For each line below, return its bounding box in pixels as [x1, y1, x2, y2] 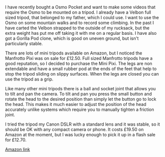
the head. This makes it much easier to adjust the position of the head [5, 102, 146, 107]
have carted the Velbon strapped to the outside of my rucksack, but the [5, 25, 150, 31]
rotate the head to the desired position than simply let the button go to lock [5, 96, 157, 102]
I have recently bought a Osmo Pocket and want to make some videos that [5, 4, 156, 10]
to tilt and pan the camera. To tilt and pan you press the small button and [5, 91, 152, 97]
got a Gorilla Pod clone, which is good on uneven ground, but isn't [5, 35, 139, 41]
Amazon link [5, 147, 30, 152]
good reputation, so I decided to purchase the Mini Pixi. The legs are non [5, 61, 152, 66]
